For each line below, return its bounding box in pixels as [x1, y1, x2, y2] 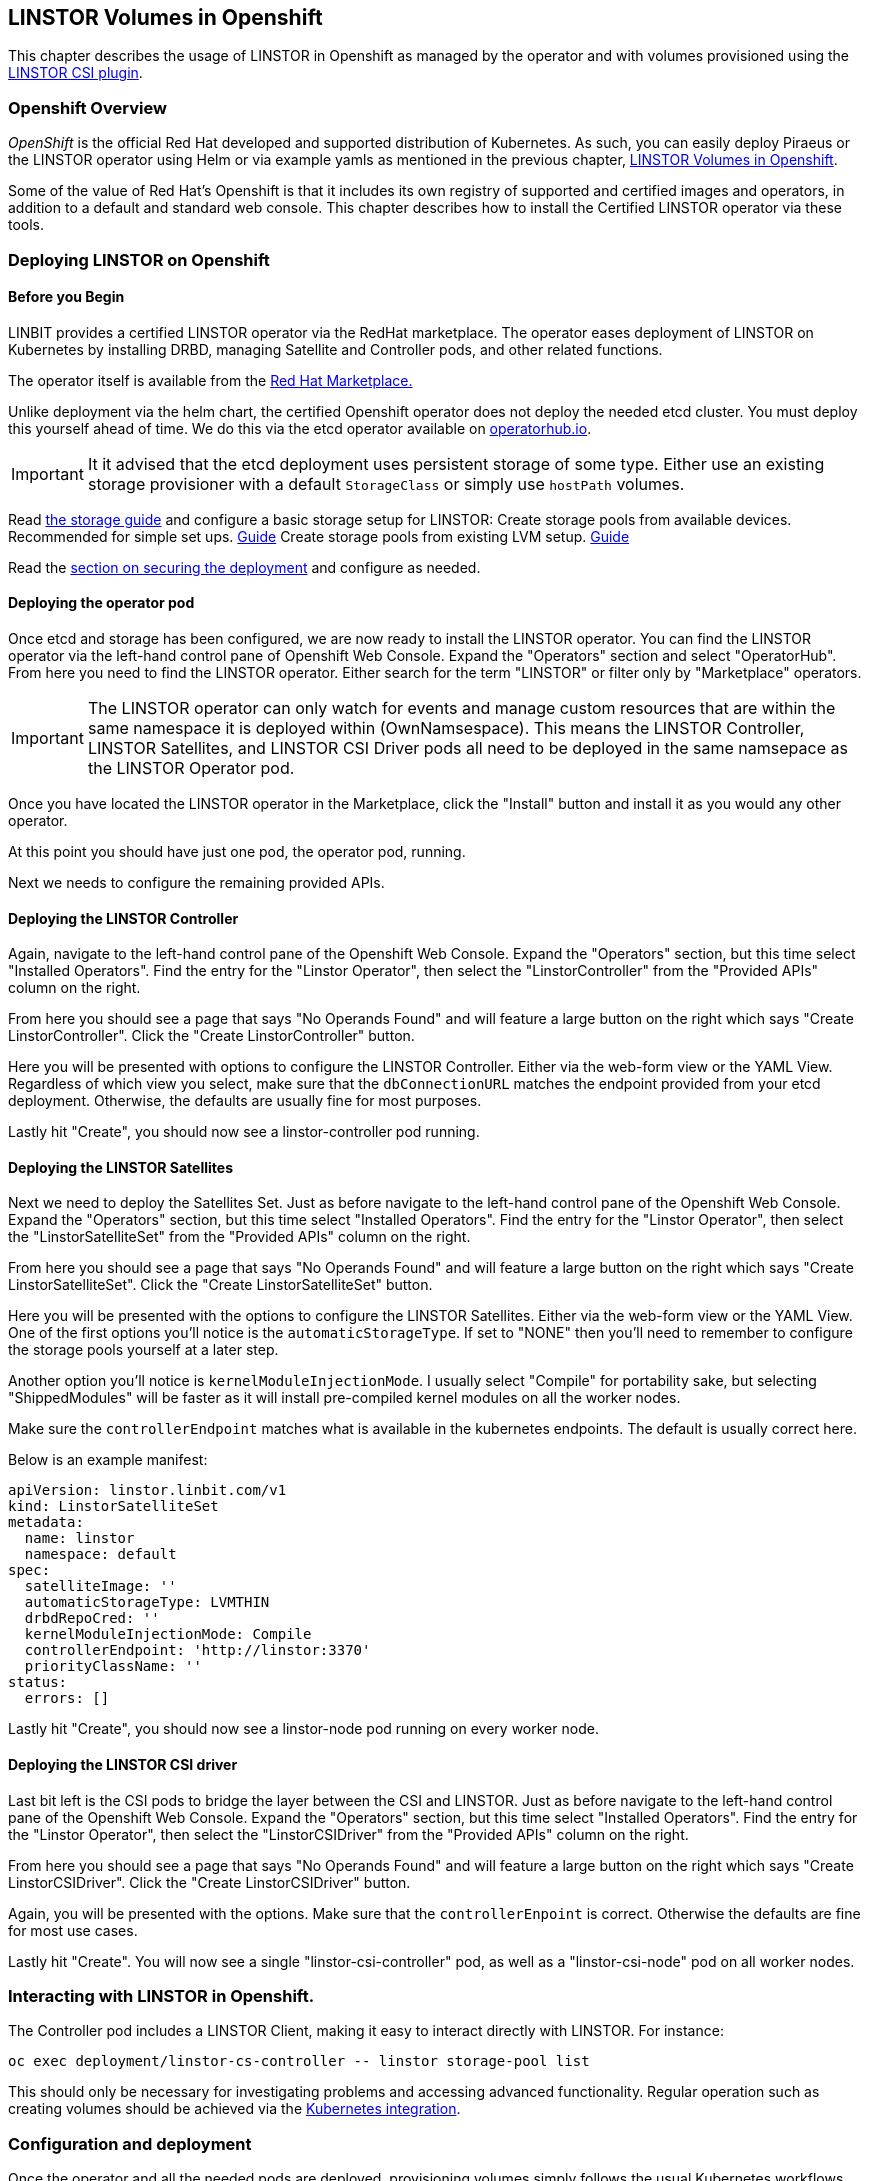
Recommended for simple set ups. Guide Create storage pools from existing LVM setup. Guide [8, 527, 630, 545]
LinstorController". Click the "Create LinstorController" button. [8, 1027, 415, 1045]
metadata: [8, 1514, 84, 1531]
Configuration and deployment [8, 2133, 252, 2154]
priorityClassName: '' [24, 1658, 202, 1675]
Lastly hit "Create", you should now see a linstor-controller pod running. [8, 1123, 480, 1141]
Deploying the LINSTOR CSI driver [8, 1756, 238, 1774]
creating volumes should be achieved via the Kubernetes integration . [8, 2100, 461, 2118]
